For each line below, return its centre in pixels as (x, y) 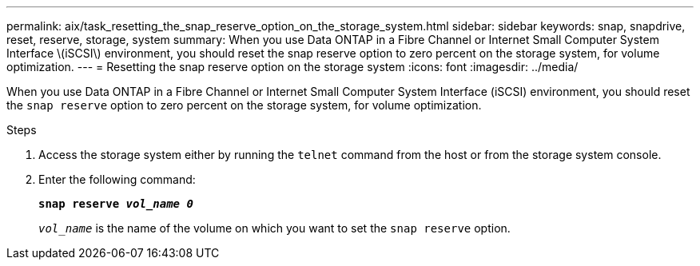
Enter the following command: (117, 179)
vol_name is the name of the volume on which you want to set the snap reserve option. (274, 228)
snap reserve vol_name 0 (116, 204)
